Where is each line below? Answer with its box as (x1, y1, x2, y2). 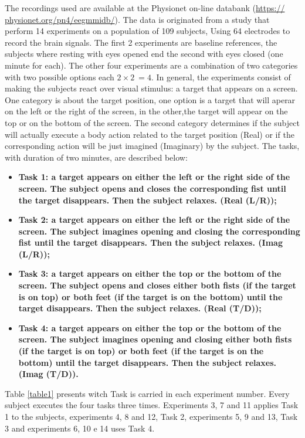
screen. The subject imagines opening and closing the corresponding (18, 225, 300, 237)
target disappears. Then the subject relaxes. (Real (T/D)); (18, 302, 262, 314)
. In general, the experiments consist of (151, 70, 291, 83)
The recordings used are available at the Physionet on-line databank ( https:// (5, 2, 285, 13)
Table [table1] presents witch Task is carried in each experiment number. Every (5, 387, 290, 399)
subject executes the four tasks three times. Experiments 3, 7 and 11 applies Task (5, 399, 299, 411)
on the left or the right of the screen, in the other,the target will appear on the (5, 105, 288, 117)
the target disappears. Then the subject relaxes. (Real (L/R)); (18, 193, 277, 206)
